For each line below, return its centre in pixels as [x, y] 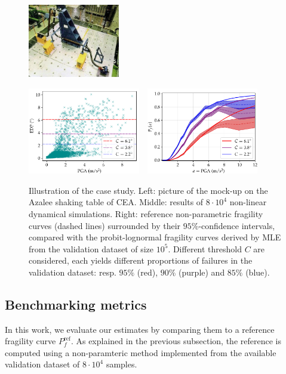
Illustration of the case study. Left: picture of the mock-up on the [148, 190]
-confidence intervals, [237, 225]
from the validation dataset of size [91, 248]
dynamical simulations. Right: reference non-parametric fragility [146, 213]
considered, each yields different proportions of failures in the [141, 260]
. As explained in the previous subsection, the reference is [176, 341]
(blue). [258, 272]
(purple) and [202, 272]
